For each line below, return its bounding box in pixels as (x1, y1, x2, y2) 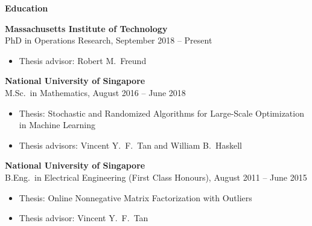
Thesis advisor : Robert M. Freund (19, 54, 147, 66)
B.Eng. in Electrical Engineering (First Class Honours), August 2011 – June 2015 (5, 170, 307, 183)
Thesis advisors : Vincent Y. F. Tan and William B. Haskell (19, 138, 242, 151)
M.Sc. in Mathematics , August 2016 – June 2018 (5, 86, 186, 98)
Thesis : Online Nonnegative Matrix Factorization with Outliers (19, 191, 252, 204)
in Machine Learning (19, 118, 96, 131)
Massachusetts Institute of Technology (5, 22, 168, 34)
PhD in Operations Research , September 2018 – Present (5, 34, 212, 47)
